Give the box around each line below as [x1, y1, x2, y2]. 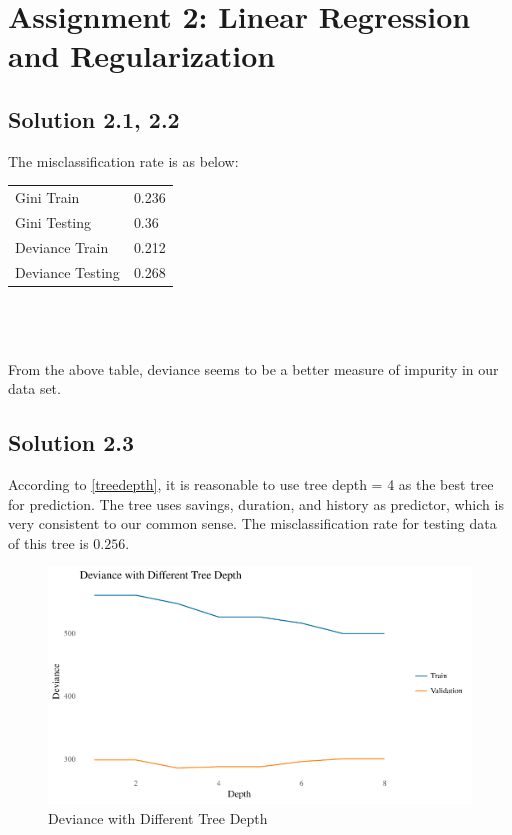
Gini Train [15, 187, 80, 208]
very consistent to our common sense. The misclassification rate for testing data [8, 513, 497, 534]
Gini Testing [15, 211, 92, 232]
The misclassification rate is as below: [8, 150, 239, 171]
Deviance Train [15, 236, 109, 257]
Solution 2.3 [8, 427, 135, 458]
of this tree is [8, 532, 89, 553]
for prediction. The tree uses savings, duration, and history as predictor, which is [8, 493, 504, 514]
